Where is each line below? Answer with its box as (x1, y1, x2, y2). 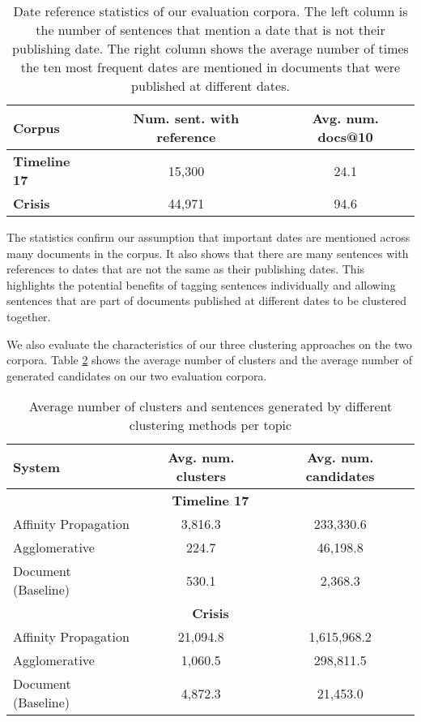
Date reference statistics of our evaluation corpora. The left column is (13, 2, 408, 20)
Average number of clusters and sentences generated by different (28, 397, 393, 416)
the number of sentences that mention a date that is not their (36, 20, 385, 39)
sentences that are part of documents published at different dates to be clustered (6, 292, 407, 309)
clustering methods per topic (129, 415, 292, 435)
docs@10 (317, 127, 373, 146)
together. (6, 307, 51, 324)
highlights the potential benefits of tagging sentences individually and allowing (6, 276, 396, 293)
